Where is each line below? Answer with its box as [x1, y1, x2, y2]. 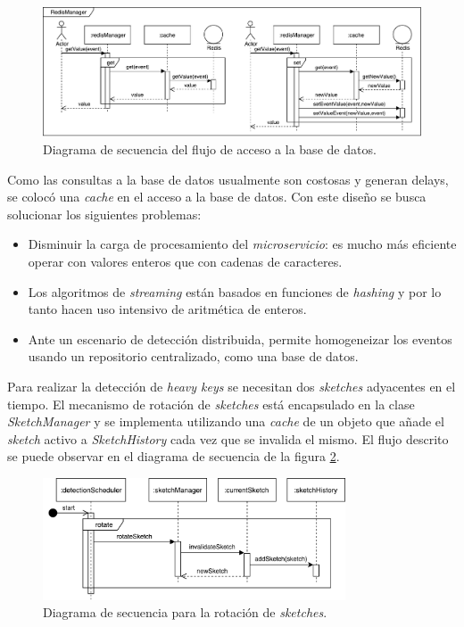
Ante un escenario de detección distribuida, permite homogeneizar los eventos [28, 329, 452, 348]
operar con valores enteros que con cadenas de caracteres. [28, 252, 343, 271]
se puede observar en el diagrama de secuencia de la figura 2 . [7, 447, 340, 466]
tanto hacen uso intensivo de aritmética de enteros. [28, 300, 307, 318]
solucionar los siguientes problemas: [7, 204, 202, 223]
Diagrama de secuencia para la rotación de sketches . [43, 603, 327, 622]
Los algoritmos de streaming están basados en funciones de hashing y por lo [28, 282, 442, 301]
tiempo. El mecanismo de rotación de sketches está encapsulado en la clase [7, 394, 415, 413]
